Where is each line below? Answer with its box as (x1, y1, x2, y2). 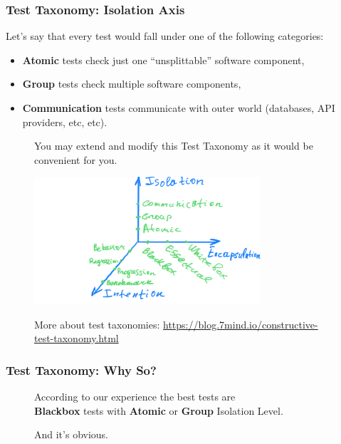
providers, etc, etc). (22, 114, 107, 129)
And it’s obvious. (34, 427, 109, 442)
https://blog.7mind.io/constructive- (163, 316, 318, 331)
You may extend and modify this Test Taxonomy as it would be (34, 138, 313, 153)
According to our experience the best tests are (34, 389, 236, 404)
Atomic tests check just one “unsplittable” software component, (22, 52, 305, 67)
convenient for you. (34, 152, 117, 167)
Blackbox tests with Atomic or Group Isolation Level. (34, 403, 283, 418)
